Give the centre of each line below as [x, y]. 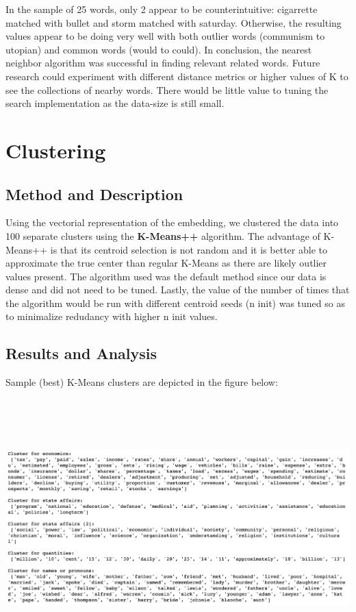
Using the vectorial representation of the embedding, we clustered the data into [172, 222]
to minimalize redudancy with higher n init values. [112, 316]
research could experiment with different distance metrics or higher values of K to [177, 76]
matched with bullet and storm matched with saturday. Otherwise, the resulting [174, 22]
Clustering [56, 150]
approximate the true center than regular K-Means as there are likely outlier [166, 263]
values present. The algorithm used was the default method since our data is [166, 276]
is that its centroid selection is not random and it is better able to [189, 249]
